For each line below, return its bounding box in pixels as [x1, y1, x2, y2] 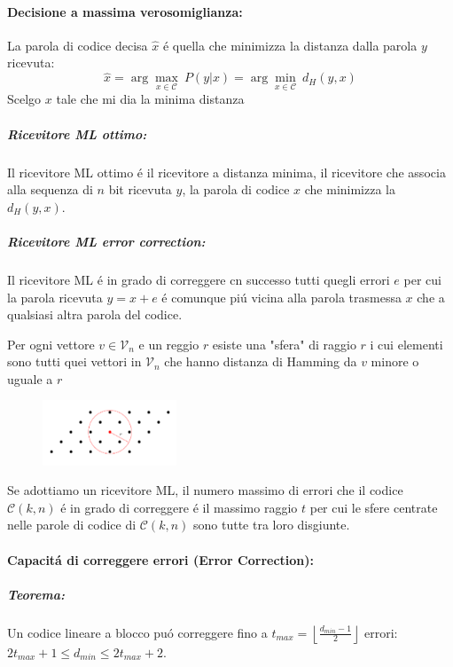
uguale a [7, 369, 53, 388]
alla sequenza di [7, 180, 93, 199]
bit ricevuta [108, 180, 172, 199]
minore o [371, 352, 419, 371]
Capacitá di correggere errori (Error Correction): [7, 550, 315, 569]
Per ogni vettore [7, 334, 95, 353]
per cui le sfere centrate [309, 498, 438, 516]
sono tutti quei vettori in [7, 352, 142, 371]
